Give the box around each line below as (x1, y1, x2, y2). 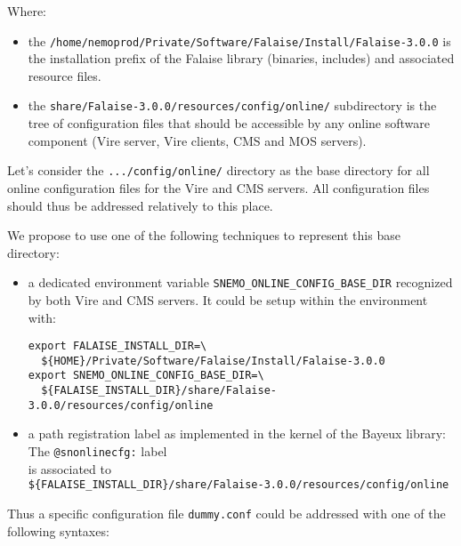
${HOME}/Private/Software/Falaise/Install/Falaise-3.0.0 (41, 354, 385, 367)
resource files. (28, 66, 101, 84)
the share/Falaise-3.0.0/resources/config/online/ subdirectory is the (28, 96, 437, 115)
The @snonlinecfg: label (28, 442, 167, 461)
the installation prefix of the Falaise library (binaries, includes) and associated (28, 49, 455, 68)
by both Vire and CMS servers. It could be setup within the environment (28, 290, 428, 309)
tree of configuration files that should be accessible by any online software (28, 114, 431, 132)
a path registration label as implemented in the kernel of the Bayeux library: (28, 424, 446, 443)
